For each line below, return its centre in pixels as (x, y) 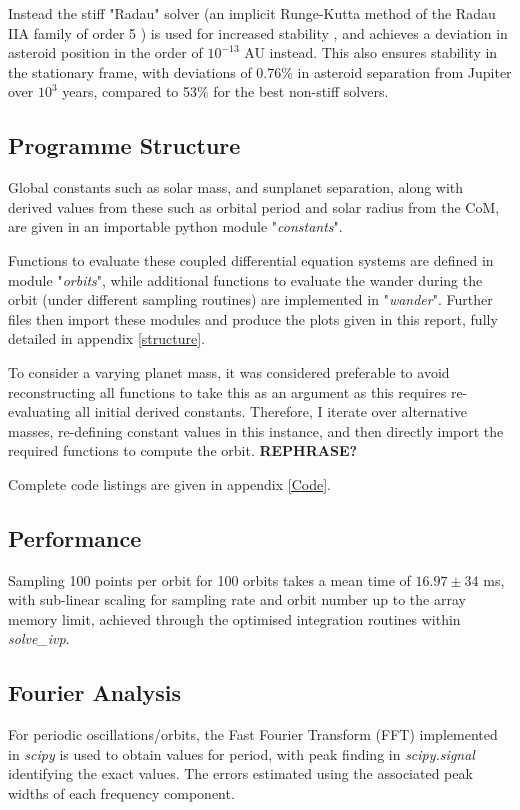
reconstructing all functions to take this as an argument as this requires (227, 391)
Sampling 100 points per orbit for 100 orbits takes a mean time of (209, 579)
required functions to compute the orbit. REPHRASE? (183, 450)
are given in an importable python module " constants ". (175, 226)
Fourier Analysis (95, 692)
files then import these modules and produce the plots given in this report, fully (253, 318)
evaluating (39, 411)
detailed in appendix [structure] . (106, 338)
